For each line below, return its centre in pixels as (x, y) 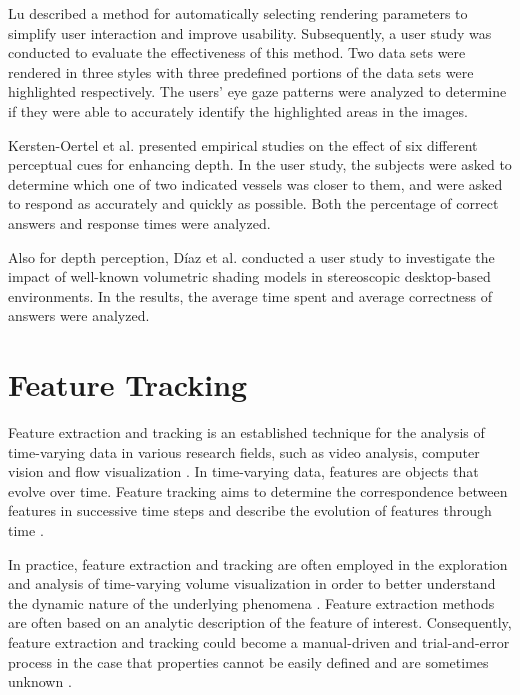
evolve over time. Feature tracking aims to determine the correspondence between (258, 490)
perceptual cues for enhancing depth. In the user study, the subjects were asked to (260, 164)
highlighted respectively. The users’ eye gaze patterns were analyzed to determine (257, 91)
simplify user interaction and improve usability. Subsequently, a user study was (250, 32)
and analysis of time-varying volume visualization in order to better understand (252, 583)
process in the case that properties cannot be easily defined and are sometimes (248, 661)
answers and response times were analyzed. (139, 222)
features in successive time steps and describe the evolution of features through (250, 510)
